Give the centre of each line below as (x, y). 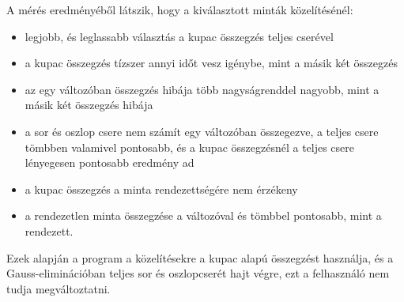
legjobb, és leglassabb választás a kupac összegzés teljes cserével (179, 36)
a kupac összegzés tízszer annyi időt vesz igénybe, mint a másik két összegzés (211, 63)
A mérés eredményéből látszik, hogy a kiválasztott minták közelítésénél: (180, 9)
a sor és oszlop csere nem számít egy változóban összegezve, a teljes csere (202, 131)
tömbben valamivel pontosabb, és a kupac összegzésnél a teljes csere (190, 147)
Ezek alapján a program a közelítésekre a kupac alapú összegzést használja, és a (200, 257)
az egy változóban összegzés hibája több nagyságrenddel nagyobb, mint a (202, 89)
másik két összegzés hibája (89, 105)
